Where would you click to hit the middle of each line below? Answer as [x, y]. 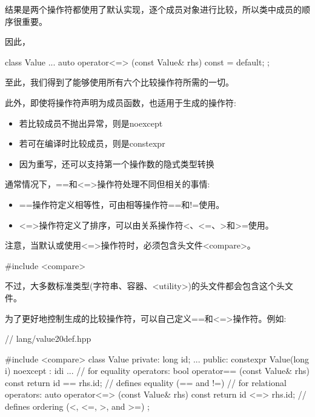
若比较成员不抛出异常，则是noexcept [91, 123]
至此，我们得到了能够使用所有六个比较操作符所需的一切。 [119, 82]
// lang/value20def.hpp [48, 339]
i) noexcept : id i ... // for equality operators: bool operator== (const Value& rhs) [157, 371]
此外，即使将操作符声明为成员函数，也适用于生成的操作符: [121, 102]
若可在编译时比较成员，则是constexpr [92, 143]
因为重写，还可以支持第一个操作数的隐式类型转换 [117, 163]
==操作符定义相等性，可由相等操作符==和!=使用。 [122, 204]
